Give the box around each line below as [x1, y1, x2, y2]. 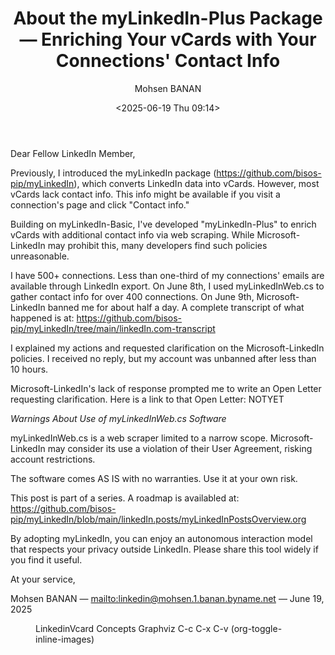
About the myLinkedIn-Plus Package [13, 7, 323, 30]
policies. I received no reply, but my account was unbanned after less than [10, 352, 317, 364]
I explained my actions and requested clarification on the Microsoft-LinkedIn [10, 342, 325, 354]
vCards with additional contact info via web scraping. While [10, 228, 255, 241]
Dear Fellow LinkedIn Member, [10, 147, 136, 159]
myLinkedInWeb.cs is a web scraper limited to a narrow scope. [10, 432, 268, 444]
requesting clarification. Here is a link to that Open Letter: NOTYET [10, 393, 285, 405]
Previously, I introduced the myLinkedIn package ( [10, 167, 217, 179]
